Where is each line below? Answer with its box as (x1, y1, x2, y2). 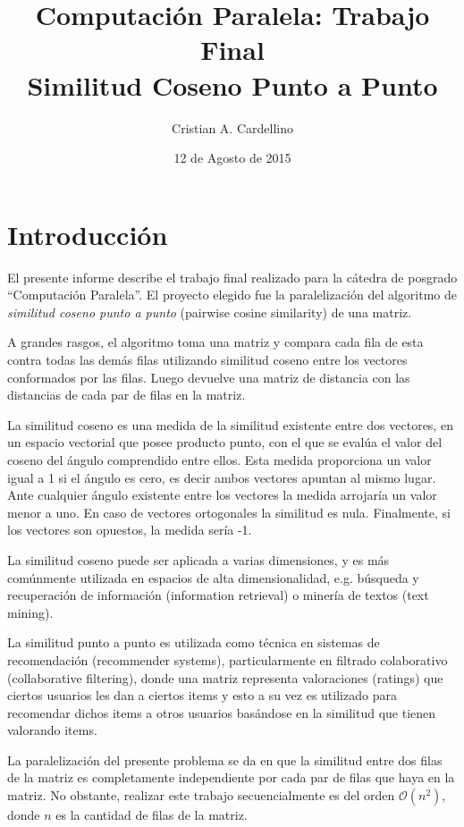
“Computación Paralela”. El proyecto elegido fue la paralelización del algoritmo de (7, 285, 457, 304)
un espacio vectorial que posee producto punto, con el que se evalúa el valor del (7, 433, 443, 451)
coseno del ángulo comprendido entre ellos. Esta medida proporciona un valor (7, 450, 432, 468)
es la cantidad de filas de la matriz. (55, 806, 248, 824)
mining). (7, 603, 54, 621)
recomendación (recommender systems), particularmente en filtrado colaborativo (7, 650, 448, 669)
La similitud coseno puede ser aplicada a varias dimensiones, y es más (7, 550, 390, 569)
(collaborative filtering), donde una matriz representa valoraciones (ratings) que (7, 668, 443, 687)
